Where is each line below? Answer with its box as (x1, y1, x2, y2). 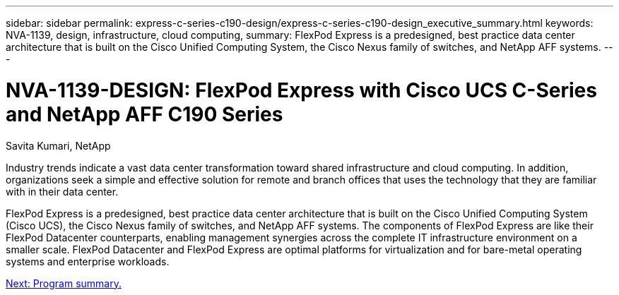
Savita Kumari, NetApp (6, 139, 111, 152)
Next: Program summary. (6, 277, 122, 289)
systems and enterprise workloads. (6, 255, 170, 267)
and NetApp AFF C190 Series (6, 102, 283, 126)
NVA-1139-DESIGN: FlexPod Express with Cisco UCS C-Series (6, 78, 597, 102)
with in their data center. (6, 185, 119, 198)
